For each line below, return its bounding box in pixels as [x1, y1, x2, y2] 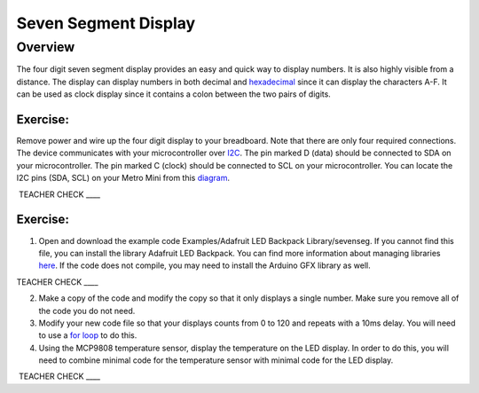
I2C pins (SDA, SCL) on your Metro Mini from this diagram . [16, 173, 231, 184]
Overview [16, 39, 75, 55]
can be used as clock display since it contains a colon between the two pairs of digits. [16, 89, 332, 99]
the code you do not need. [38, 305, 136, 316]
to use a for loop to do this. [38, 330, 137, 341]
